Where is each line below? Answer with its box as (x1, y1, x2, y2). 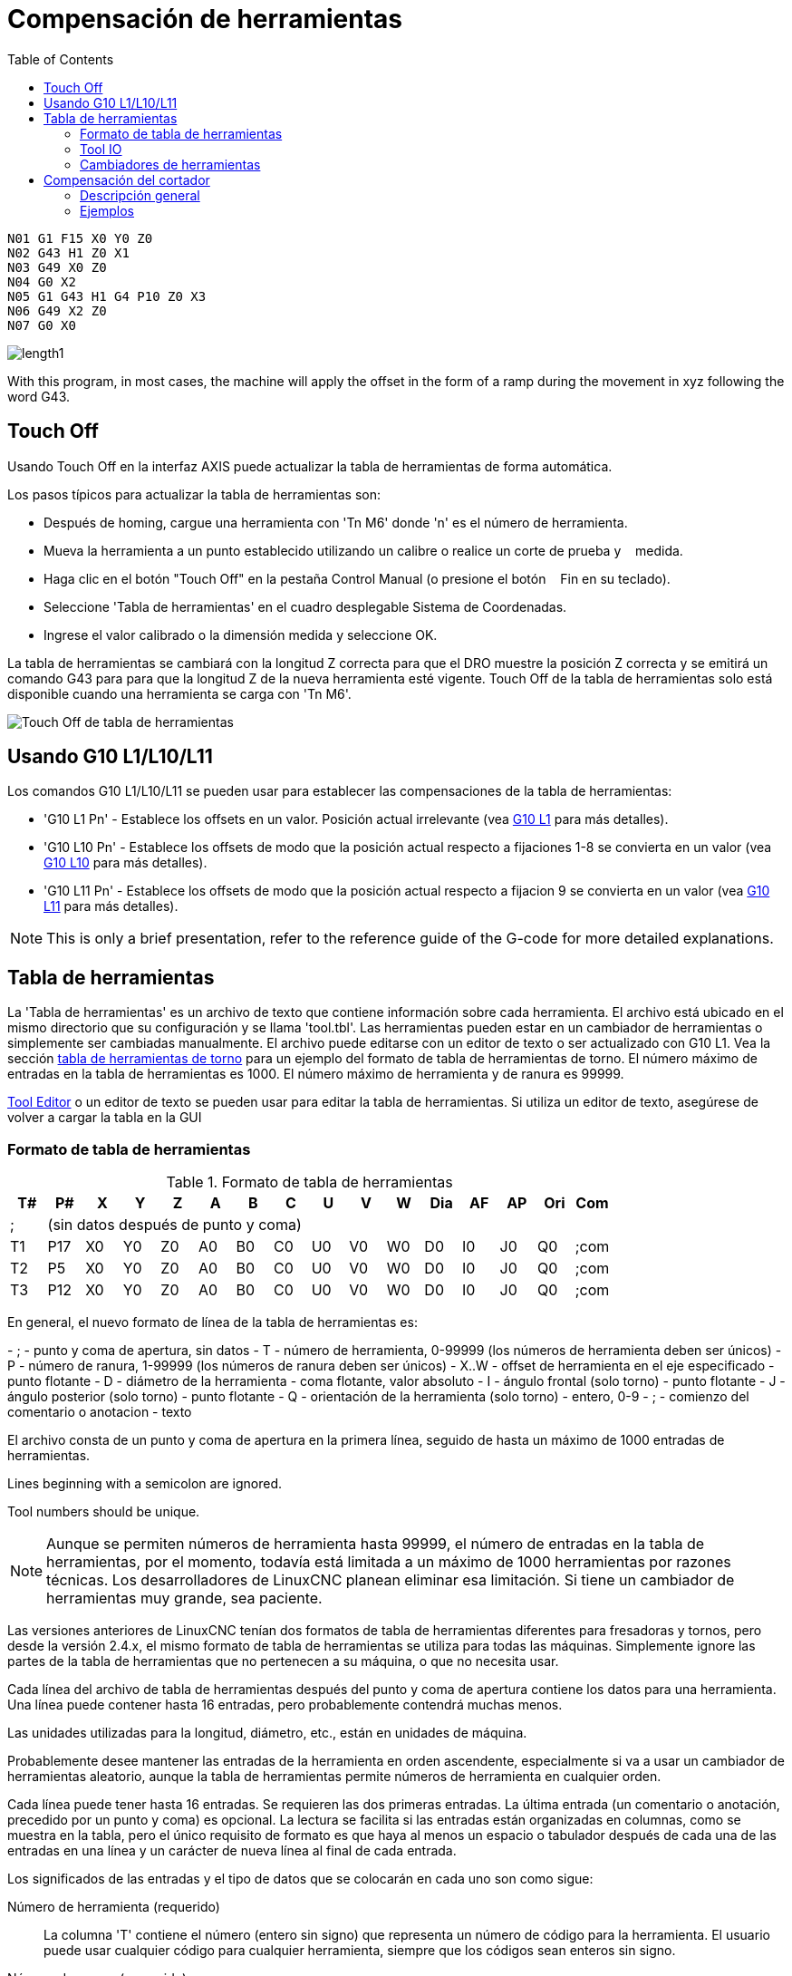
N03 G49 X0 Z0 (7, 259, 107, 275)
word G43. (7, 388, 71, 404)
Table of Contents (7, 51, 114, 67)
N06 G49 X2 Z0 (7, 303, 107, 318)
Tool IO (80, 140, 122, 157)
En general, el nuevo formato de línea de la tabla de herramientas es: (7, 1314, 418, 1331)
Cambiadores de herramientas (80, 156, 261, 172)
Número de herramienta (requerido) (7, 1899, 220, 1915)
